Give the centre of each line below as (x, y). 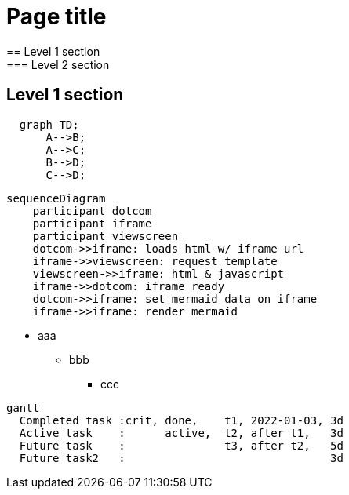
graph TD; (49, 124)
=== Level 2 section (58, 64)
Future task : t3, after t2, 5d (181, 445)
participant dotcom (92, 211)
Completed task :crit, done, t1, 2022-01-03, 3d (181, 420)
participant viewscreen (105, 236)
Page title (56, 16)
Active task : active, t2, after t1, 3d (181, 433)
